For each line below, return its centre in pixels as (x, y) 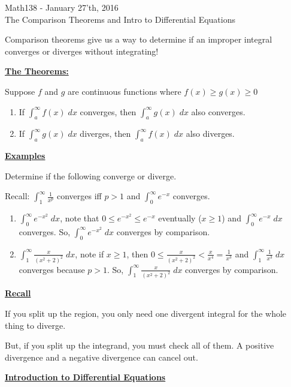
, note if (90, 253)
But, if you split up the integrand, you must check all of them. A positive (140, 345)
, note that (80, 218)
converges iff (79, 196)
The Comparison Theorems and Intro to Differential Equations (120, 19)
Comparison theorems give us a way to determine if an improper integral (139, 39)
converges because (52, 269)
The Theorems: (37, 71)
